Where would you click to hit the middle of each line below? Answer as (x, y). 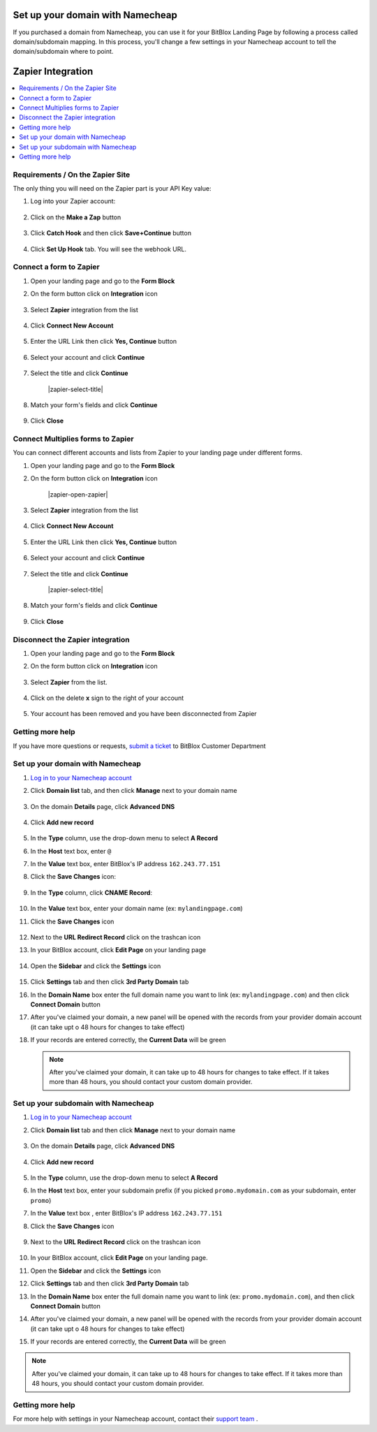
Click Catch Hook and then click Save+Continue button (111, 233)
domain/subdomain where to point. (63, 52)
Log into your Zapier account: (73, 201)
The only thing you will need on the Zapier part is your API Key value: (112, 189)
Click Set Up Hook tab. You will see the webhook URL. (108, 249)
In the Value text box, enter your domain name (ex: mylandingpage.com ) (137, 909)
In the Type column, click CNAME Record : (91, 892)
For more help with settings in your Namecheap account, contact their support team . (135, 1419)
